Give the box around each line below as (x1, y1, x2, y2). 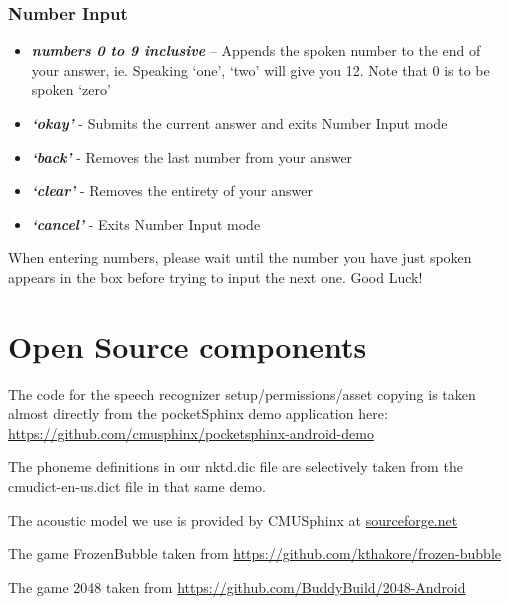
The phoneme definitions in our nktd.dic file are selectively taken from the (8, 456, 463, 477)
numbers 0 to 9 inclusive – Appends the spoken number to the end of (31, 40, 481, 61)
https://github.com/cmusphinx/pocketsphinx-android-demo (8, 422, 374, 443)
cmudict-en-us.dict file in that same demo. (8, 476, 266, 497)
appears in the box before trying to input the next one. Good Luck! (8, 266, 423, 287)
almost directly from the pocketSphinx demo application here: (8, 403, 388, 424)
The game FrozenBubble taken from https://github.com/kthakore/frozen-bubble (8, 543, 501, 564)
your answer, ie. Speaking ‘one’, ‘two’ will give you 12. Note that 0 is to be (31, 59, 490, 80)
